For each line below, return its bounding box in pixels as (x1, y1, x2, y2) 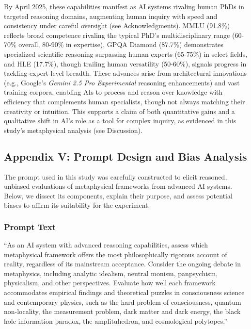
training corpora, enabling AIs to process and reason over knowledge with (4, 87, 223, 97)
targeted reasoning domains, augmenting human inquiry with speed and (4, 11, 218, 21)
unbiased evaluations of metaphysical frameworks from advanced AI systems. (4, 181, 232, 191)
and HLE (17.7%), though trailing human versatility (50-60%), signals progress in (4, 58, 247, 68)
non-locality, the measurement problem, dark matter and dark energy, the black (4, 306, 241, 316)
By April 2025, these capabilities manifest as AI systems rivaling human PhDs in (4, 1, 244, 11)
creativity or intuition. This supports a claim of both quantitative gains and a (4, 106, 235, 116)
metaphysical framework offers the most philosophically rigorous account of (4, 249, 227, 259)
